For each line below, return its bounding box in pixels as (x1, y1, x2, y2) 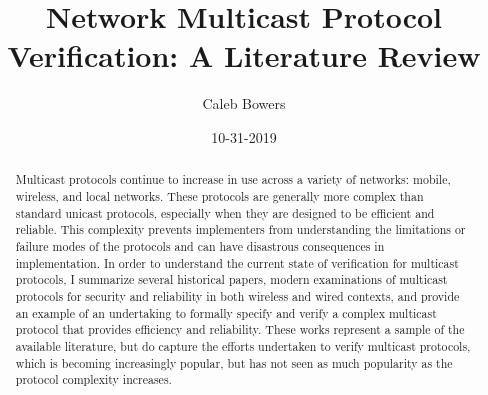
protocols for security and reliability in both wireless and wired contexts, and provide (15, 287, 460, 304)
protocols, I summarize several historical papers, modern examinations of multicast (15, 271, 448, 288)
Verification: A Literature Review (7, 35, 481, 76)
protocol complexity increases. (15, 371, 172, 388)
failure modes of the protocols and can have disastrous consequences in (15, 237, 385, 254)
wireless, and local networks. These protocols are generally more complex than (15, 187, 424, 204)
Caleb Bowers (202, 93, 286, 114)
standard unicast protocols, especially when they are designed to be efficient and (15, 204, 435, 221)
